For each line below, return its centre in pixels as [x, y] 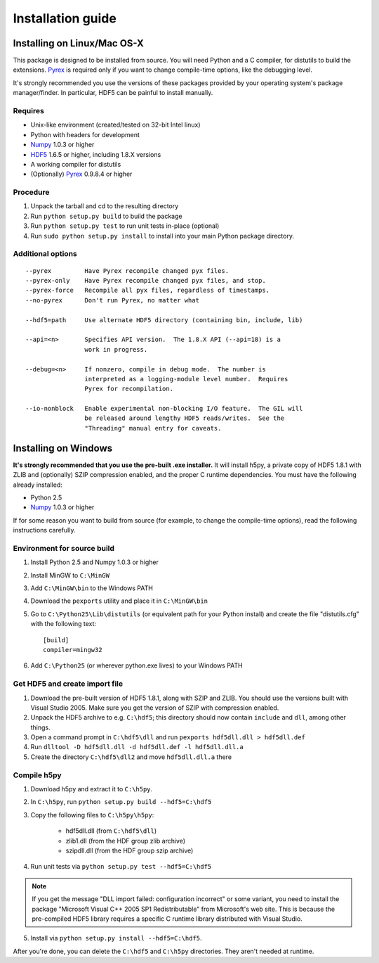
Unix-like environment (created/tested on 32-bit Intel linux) [115, 125]
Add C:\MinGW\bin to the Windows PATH [92, 588]
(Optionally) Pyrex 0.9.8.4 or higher [81, 174]
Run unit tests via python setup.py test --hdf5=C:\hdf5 [121, 867]
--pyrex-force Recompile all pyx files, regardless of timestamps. [148, 291]
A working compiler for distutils [76, 164]
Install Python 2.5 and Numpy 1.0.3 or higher [95, 562]
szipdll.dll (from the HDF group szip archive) [129, 850]
